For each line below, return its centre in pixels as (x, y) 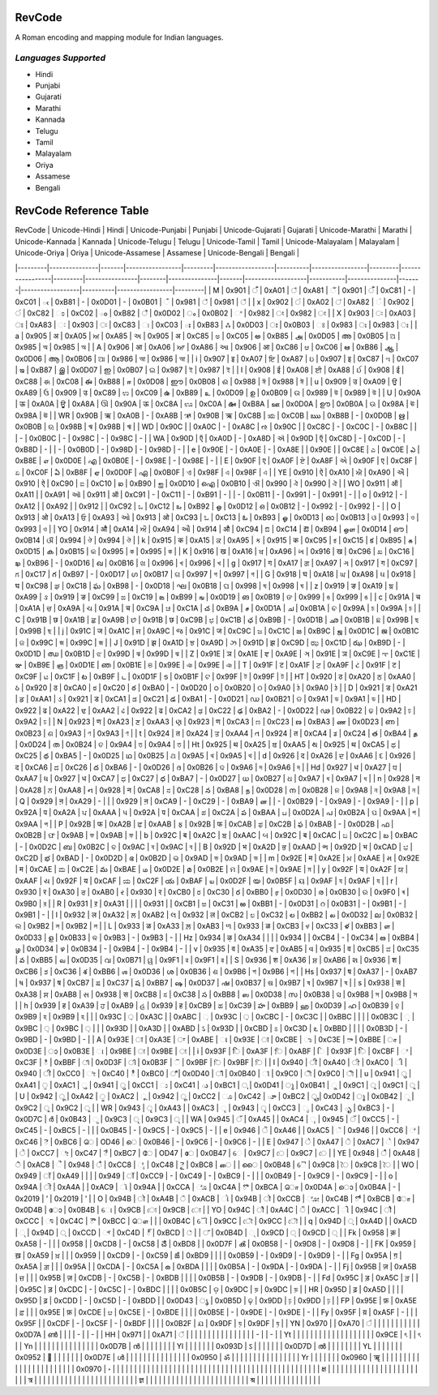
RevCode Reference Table (82, 211)
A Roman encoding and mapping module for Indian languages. (119, 37)
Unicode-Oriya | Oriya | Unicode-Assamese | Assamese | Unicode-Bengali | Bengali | (157, 253)
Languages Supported (60, 58)
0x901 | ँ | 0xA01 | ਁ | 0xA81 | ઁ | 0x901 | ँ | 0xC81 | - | (321, 290)
